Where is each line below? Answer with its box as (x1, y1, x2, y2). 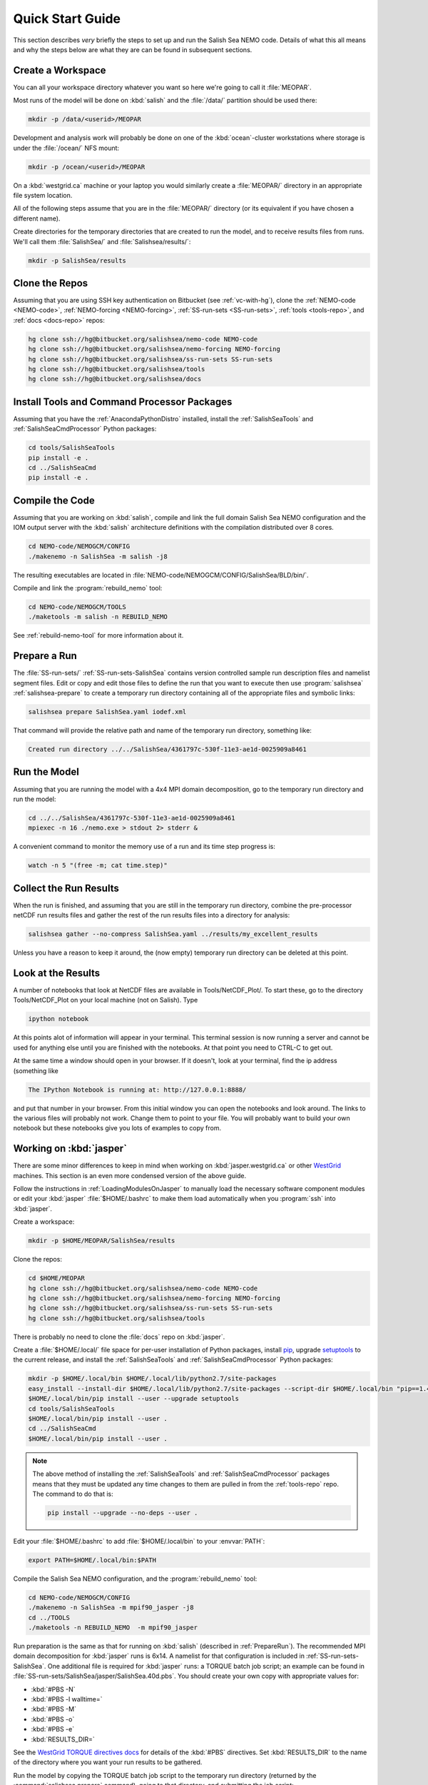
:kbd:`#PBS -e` (31, 1725, 75, 1734)
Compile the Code (13, 494, 96, 506)
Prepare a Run (13, 650, 78, 662)
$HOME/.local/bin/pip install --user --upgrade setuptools (28, 1394, 239, 1403)
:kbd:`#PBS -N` (31, 1685, 76, 1694)
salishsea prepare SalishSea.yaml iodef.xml (28, 708, 187, 716)
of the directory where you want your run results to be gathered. (13, 1758, 203, 1766)
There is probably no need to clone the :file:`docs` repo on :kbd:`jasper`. (13, 1332, 225, 1341)
